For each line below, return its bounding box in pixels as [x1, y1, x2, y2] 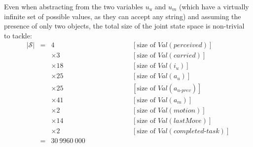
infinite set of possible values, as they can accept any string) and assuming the [4, 11, 241, 21]
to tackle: [4, 30, 32, 40]
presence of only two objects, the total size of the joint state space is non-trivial [4, 21, 245, 31]
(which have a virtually [179, 1, 249, 11]
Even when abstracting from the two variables [4, 1, 144, 11]
